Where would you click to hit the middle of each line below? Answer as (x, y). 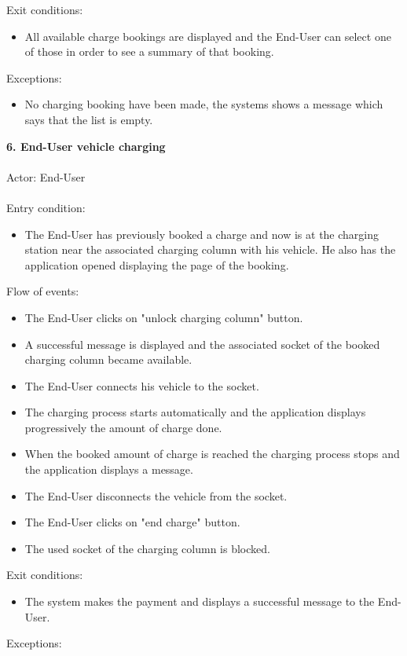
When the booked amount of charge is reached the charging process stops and (212, 454)
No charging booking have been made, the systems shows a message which (204, 104)
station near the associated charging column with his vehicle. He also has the (210, 249)
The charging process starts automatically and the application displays (195, 412)
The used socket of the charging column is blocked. (147, 548)
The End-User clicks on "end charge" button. (132, 522)
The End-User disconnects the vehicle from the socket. (156, 495)
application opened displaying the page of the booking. (157, 264)
